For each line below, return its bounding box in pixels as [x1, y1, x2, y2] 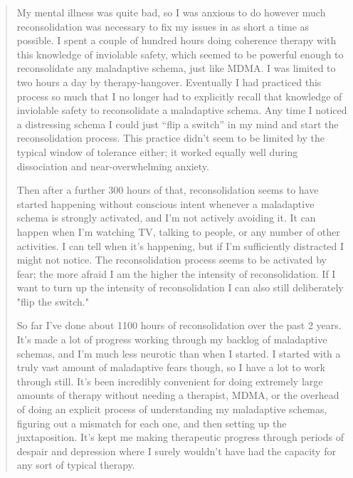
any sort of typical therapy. [16, 457, 135, 472]
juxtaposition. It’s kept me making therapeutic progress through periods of [16, 430, 344, 445]
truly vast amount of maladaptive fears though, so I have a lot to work [16, 360, 325, 375]
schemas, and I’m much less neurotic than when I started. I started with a [16, 345, 341, 360]
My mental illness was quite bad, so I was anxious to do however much [16, 5, 326, 19]
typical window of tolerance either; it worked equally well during [16, 144, 298, 159]
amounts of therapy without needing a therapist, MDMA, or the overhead [16, 388, 339, 402]
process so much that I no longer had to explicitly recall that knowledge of [16, 88, 342, 103]
